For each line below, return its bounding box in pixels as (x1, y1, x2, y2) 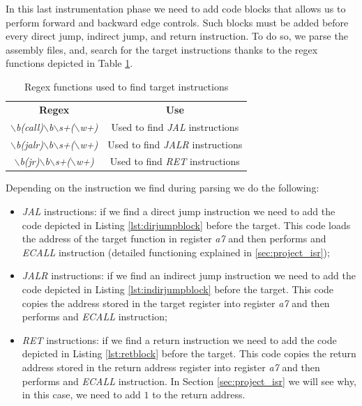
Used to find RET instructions (110, 154, 240, 169)
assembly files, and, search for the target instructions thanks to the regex (6, 42, 318, 56)
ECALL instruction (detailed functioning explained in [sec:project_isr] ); (22, 244, 330, 259)
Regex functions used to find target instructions (24, 79, 229, 93)
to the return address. (152, 387, 246, 402)
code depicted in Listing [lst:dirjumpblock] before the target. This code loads (22, 217, 351, 232)
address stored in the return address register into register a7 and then (22, 359, 320, 374)
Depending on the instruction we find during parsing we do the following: (6, 180, 319, 195)
